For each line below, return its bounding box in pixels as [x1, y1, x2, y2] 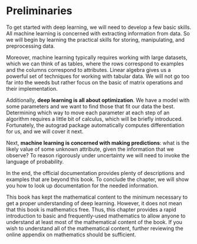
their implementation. [6, 85, 58, 92]
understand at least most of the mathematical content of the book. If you [6, 218, 183, 225]
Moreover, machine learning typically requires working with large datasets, [6, 54, 188, 61]
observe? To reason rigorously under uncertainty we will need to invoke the [6, 151, 190, 159]
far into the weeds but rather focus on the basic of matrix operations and [6, 78, 183, 86]
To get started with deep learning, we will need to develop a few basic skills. [6, 24, 192, 31]
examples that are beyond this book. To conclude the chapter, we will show [6, 176, 189, 183]
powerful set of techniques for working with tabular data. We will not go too [6, 72, 190, 80]
